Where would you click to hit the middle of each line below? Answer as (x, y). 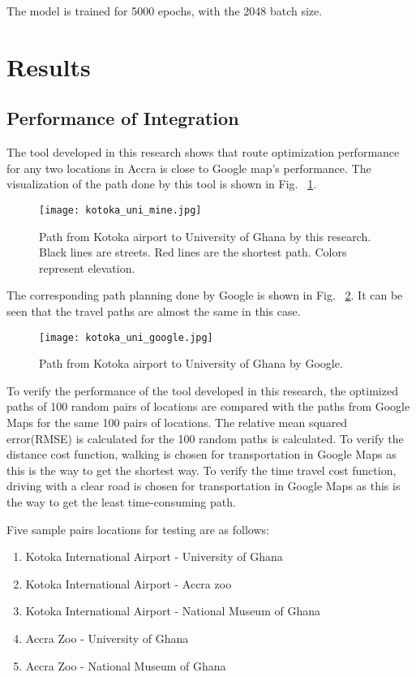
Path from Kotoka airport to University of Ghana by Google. (191, 363)
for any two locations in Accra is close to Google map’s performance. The (189, 168)
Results (49, 66)
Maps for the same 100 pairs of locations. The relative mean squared (177, 423)
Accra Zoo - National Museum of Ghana (126, 665)
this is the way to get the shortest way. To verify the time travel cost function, (202, 470)
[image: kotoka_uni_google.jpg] (126, 337)
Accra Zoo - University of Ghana (107, 638)
